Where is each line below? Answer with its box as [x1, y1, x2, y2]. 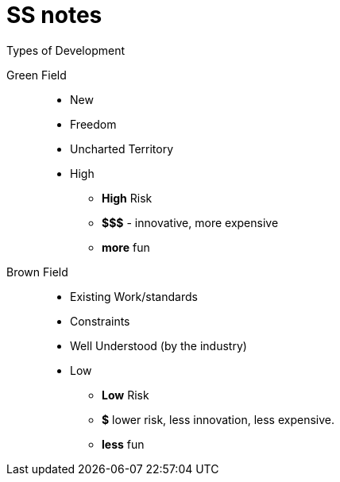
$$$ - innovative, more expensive [102, 215, 279, 229]
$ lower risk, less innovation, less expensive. [102, 412, 334, 426]
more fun [102, 240, 150, 254]
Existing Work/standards [70, 289, 198, 303]
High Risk [102, 191, 153, 205]
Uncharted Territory [70, 141, 174, 156]
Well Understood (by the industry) [70, 338, 247, 353]
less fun [102, 437, 145, 451]
